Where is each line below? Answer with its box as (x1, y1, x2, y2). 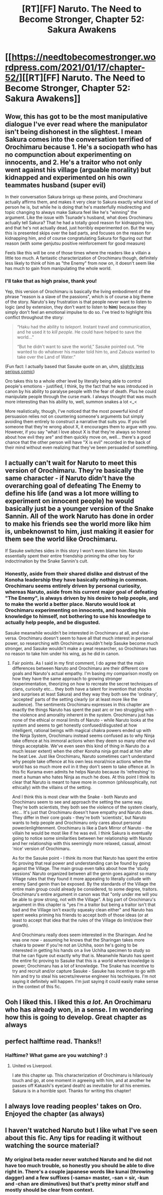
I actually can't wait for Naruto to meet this (5, 459, 137, 467)
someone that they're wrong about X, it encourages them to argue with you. (5, 424, 157, 430)
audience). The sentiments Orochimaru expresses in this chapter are (12, 702, 150, 708)
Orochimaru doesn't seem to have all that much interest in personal (18, 635, 153, 641)
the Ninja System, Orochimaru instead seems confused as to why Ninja (12, 732, 155, 739)
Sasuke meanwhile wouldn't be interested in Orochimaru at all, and (5, 630, 139, 636)
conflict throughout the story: (5, 314, 64, 320)
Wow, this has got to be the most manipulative (5, 112, 148, 120)
